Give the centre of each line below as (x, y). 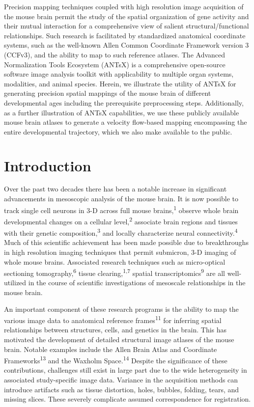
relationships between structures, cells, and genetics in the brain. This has (115, 330)
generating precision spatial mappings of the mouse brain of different (108, 93)
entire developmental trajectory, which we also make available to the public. (118, 131)
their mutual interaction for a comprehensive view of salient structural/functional (127, 26)
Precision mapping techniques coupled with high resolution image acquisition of (124, 6)
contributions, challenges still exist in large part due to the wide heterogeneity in (126, 370)
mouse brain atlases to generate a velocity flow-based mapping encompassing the (126, 122)
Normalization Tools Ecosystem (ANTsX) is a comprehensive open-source (115, 64)
